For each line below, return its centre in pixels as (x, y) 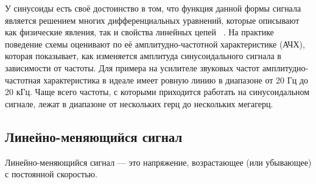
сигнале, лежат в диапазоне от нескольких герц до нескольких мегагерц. (139, 103)
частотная (23, 80)
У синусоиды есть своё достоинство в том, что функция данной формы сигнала (153, 8)
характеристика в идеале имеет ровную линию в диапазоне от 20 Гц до (176, 80)
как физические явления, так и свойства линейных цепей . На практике (139, 32)
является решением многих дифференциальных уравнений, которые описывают (152, 20)
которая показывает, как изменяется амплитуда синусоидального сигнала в (143, 56)
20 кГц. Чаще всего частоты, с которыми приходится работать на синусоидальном (157, 92)
